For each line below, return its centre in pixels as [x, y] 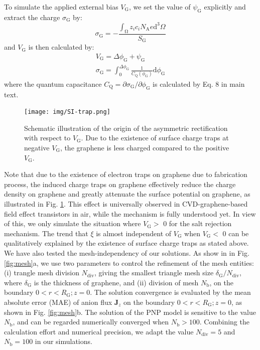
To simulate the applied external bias [61, 7]
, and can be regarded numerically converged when [91, 322]
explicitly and [225, 7]
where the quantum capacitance [53, 83]
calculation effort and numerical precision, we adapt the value [99, 331]
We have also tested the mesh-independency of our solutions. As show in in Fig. [127, 252]
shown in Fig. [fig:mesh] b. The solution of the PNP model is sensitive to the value [130, 312]
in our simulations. [63, 341]
